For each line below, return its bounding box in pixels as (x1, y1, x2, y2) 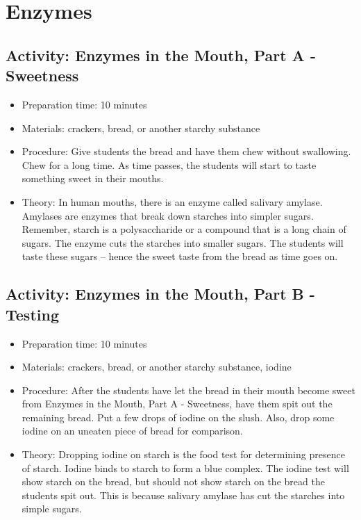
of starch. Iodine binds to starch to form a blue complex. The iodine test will (22, 460, 349, 475)
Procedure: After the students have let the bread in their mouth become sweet (22, 382, 355, 397)
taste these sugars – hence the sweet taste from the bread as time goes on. (22, 249, 338, 263)
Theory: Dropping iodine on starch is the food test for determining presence (22, 447, 345, 462)
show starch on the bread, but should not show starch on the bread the (22, 474, 325, 489)
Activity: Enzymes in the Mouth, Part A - (6, 44, 316, 65)
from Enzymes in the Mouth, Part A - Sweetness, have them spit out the (22, 396, 333, 411)
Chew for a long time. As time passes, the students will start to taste (22, 157, 317, 172)
